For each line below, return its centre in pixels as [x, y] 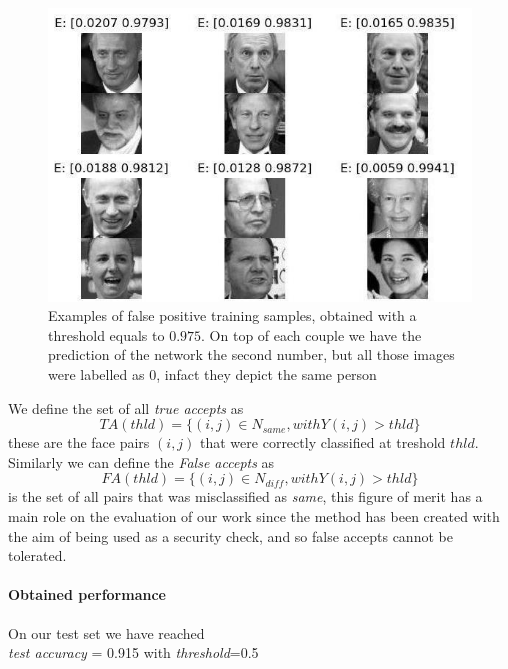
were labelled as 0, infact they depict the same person [212, 374]
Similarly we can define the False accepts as [141, 461]
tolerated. [37, 555]
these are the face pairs [79, 442]
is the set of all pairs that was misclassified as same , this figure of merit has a [245, 496]
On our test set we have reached [106, 632]
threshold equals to [106, 334]
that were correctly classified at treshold [323, 442]
